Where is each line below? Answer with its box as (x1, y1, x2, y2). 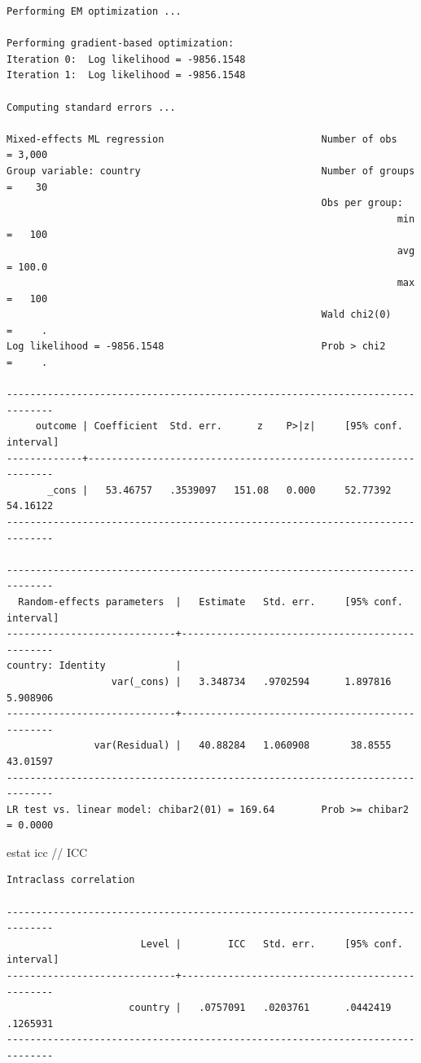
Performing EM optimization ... (7, 6, 182, 17)
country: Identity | (7, 660, 182, 672)
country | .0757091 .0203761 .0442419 (129, 1002, 392, 1014)
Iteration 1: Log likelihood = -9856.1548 (7, 69, 246, 81)
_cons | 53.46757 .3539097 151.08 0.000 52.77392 (47, 484, 392, 496)
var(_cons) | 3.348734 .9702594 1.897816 (111, 675, 392, 687)
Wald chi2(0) (321, 309, 392, 321)
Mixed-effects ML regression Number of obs (7, 133, 397, 145)
